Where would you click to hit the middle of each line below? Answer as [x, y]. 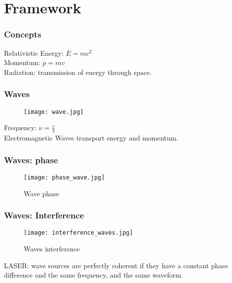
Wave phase [42, 193]
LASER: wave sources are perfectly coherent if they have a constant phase [116, 265]
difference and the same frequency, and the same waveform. [94, 275]
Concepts [23, 34]
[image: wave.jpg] [54, 112]
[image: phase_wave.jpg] [64, 177]
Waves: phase [31, 159]
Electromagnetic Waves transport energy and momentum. [91, 138]
